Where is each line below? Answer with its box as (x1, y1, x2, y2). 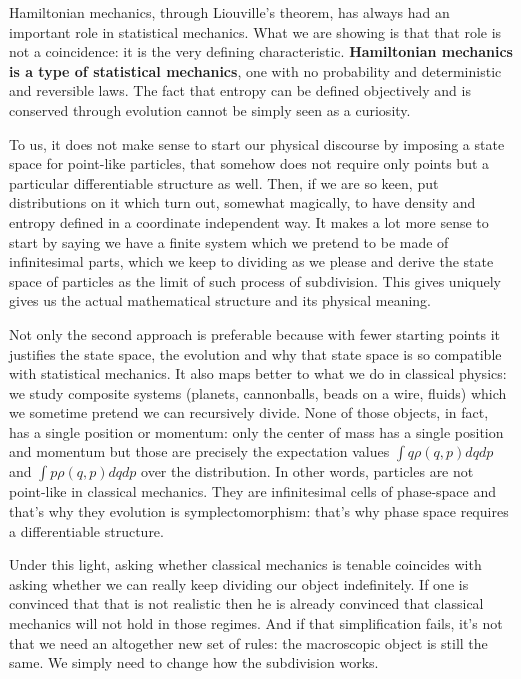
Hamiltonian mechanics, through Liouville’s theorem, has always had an (9, 2, 450, 22)
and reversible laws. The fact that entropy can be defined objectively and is (9, 80, 471, 101)
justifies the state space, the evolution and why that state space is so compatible (9, 343, 502, 364)
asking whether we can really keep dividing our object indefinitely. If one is (9, 573, 469, 594)
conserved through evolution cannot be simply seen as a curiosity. (9, 99, 411, 120)
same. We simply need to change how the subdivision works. (9, 652, 379, 673)
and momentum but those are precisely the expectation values (9, 441, 390, 462)
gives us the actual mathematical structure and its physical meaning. (9, 290, 432, 311)
